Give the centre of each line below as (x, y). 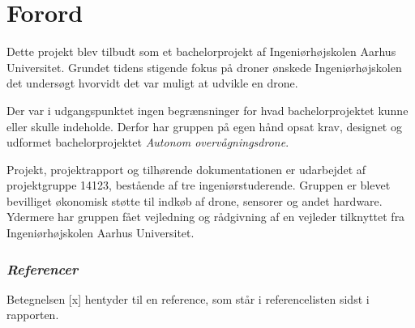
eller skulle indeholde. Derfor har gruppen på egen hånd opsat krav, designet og (204, 126)
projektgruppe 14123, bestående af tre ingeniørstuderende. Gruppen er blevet (199, 185)
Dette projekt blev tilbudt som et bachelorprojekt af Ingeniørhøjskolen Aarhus (201, 51)
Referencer (43, 268)
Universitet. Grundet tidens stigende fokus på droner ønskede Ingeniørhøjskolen (204, 67)
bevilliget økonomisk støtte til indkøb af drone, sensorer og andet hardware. (195, 200)
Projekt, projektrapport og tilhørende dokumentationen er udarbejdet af (186, 169)
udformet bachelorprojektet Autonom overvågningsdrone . (148, 142)
